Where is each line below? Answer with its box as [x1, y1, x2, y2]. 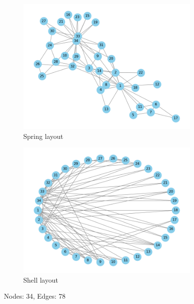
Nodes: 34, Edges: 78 [4, 291, 66, 301]
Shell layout [23, 274, 58, 285]
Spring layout [23, 131, 64, 141]
